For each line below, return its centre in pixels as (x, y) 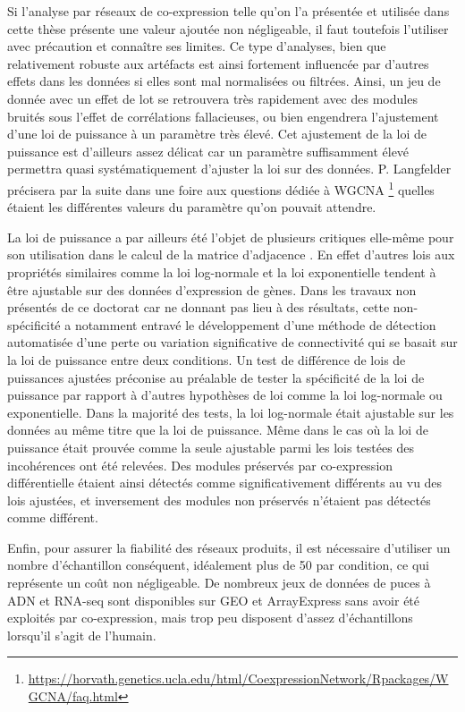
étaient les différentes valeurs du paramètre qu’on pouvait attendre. (192, 207)
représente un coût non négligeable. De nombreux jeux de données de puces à (219, 583)
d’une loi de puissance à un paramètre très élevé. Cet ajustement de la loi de (217, 134)
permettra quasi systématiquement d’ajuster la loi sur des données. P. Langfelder (229, 169)
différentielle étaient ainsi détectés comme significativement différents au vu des (225, 483)
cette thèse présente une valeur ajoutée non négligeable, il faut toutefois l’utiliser (228, 28)
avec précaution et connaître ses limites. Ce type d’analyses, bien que (197, 46)
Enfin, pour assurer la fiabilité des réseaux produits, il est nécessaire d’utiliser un (229, 547)
